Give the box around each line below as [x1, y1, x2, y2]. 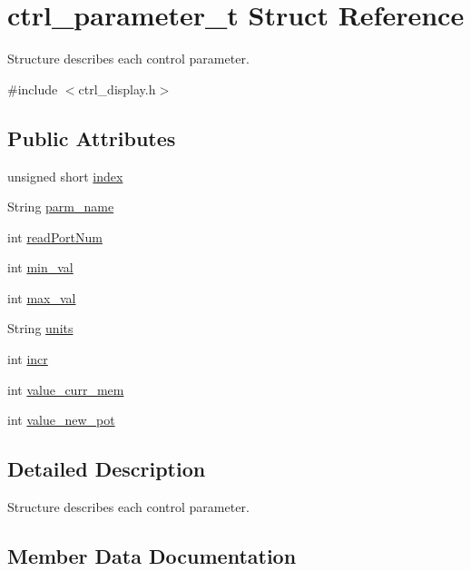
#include [7, 79, 58, 98]
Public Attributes [7, 123, 176, 152]
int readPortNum [7, 227, 103, 246]
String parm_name [7, 197, 114, 216]
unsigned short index [7, 166, 123, 185]
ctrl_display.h [78, 79, 156, 98]
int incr [7, 349, 48, 369]
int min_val [7, 258, 74, 277]
